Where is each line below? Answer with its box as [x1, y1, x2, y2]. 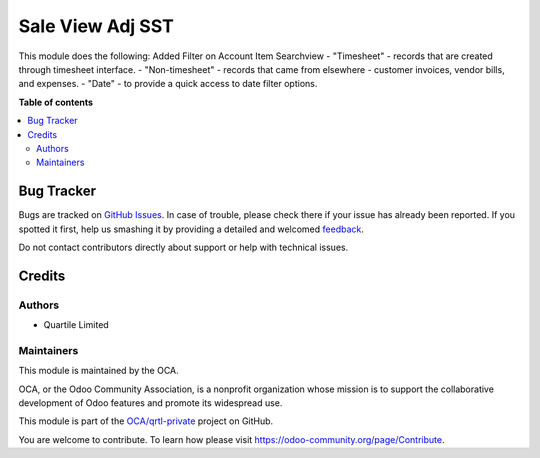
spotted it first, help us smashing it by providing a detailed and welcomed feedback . [18, 223, 365, 235]
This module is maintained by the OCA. [18, 365, 179, 377]
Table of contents [18, 96, 94, 108]
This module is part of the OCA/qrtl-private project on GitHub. [18, 415, 274, 427]
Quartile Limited [43, 319, 109, 331]
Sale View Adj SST [18, 15, 174, 37]
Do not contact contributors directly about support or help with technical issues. [18, 241, 349, 253]
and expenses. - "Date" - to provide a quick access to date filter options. [18, 78, 318, 90]
